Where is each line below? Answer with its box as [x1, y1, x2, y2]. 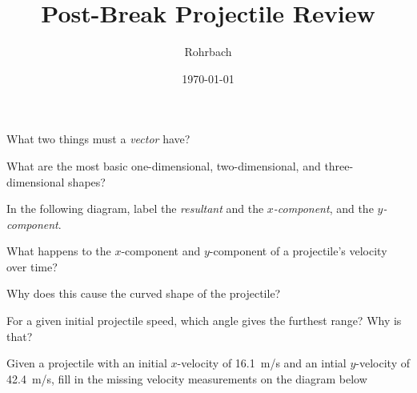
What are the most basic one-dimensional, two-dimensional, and [6, 157, 321, 174]
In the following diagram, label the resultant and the [6, 200, 264, 217]
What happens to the [6, 243, 111, 259]
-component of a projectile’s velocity [209, 243, 387, 259]
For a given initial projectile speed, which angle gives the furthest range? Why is [6, 312, 402, 329]
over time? [6, 258, 58, 275]
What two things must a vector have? [6, 130, 190, 147]
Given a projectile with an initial [6, 355, 167, 371]
